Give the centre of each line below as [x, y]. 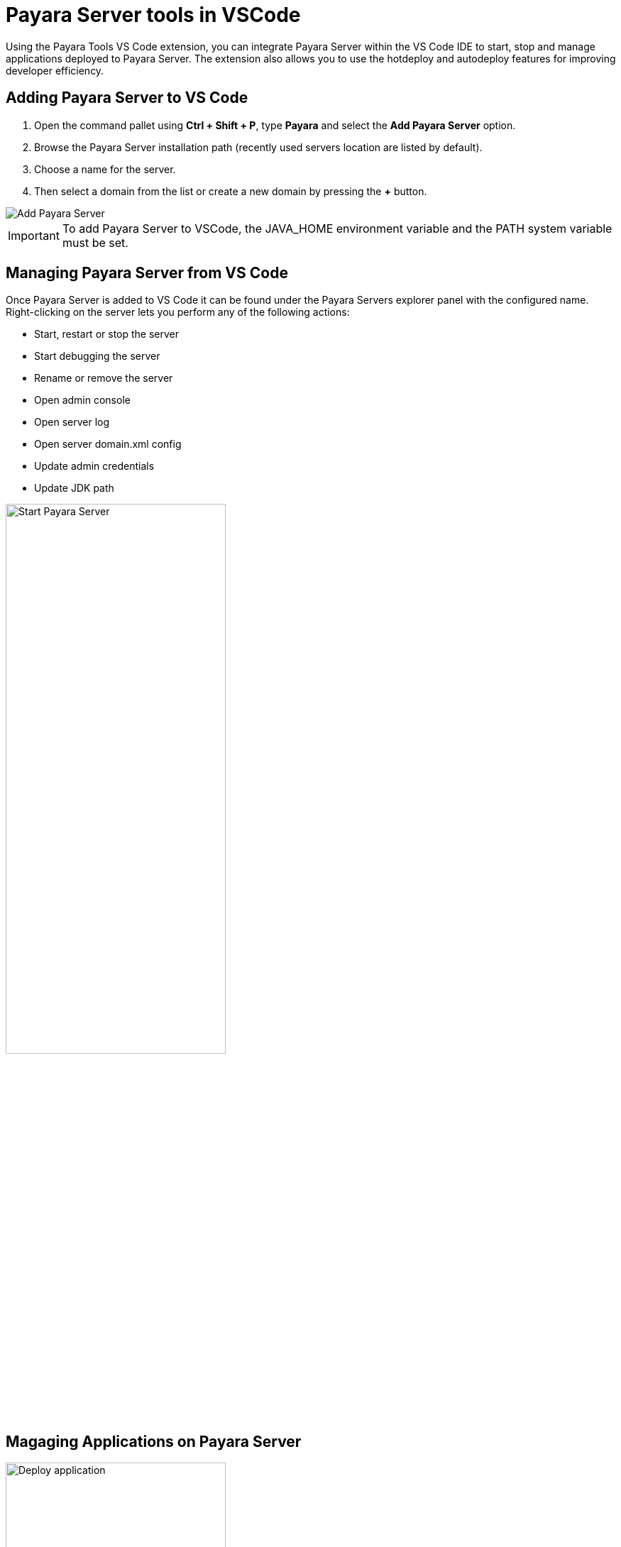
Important [34, 235]
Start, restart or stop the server [107, 334]
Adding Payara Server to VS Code [127, 98]
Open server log [72, 422]
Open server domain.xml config [108, 444]
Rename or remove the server [104, 378]
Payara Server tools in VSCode [153, 15]
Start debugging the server [97, 356]
